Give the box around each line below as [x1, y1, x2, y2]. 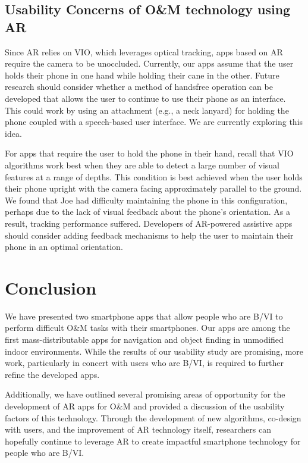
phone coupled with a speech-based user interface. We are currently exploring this [5, 115, 303, 128]
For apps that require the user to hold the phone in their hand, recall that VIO [5, 147, 294, 159]
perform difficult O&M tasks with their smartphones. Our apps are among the [5, 321, 290, 334]
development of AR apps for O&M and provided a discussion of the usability [5, 399, 285, 412]
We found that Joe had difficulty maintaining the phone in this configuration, [5, 193, 288, 206]
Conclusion [5, 275, 97, 299]
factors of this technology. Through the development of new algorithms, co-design [5, 411, 301, 424]
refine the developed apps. [5, 368, 100, 380]
